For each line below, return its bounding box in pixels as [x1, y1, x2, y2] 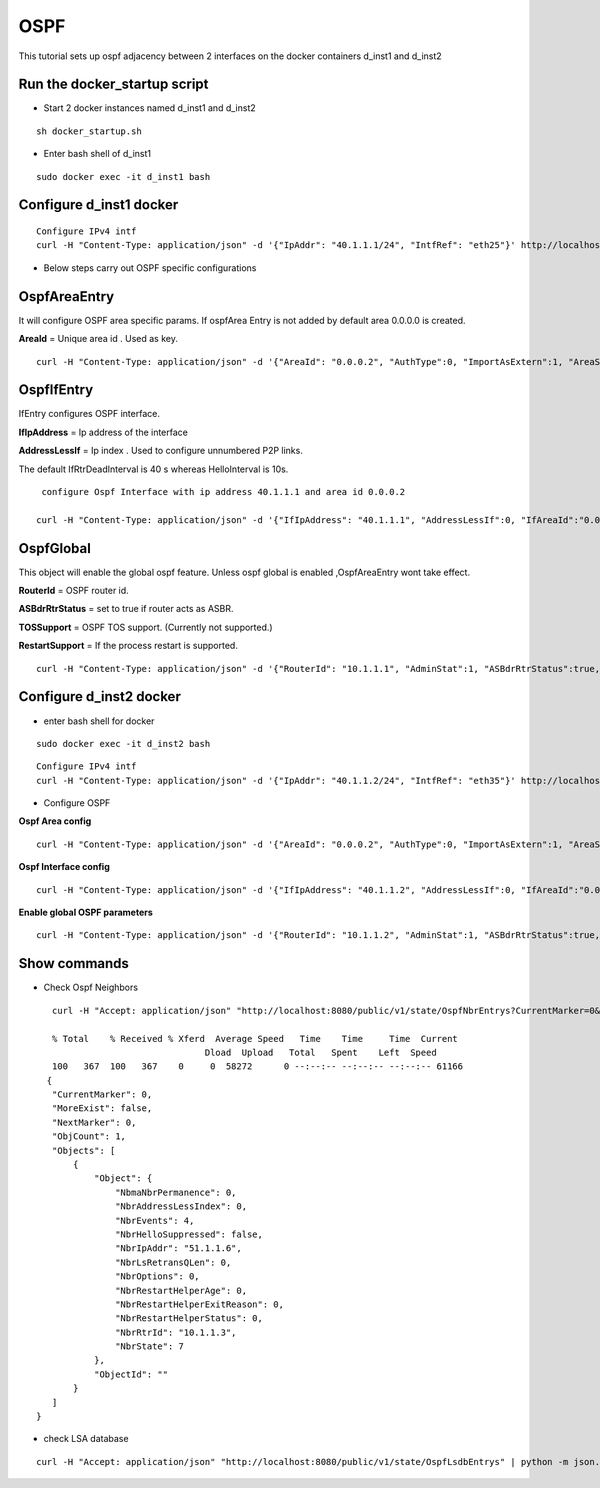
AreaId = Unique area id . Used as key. [18, 333, 179, 345]
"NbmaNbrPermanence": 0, [115, 1186, 237, 1198]
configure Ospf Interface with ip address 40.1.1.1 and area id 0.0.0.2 [41, 486, 406, 497]
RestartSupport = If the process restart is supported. [18, 640, 239, 652]
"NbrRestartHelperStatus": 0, [115, 1313, 264, 1324]
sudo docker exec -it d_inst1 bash [36, 171, 211, 182]
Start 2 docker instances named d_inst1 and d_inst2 [43, 102, 257, 114]
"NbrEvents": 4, [115, 1215, 195, 1226]
